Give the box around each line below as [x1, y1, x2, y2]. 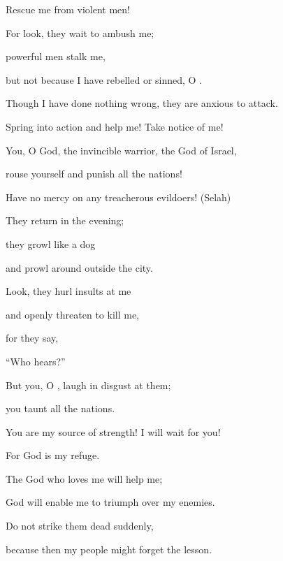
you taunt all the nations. [6, 401, 115, 416]
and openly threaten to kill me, [6, 307, 140, 321]
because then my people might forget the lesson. [6, 541, 212, 556]
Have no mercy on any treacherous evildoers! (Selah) [6, 189, 231, 204]
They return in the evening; [6, 213, 124, 228]
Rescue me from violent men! [6, 2, 130, 16]
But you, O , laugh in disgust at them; [6, 377, 171, 392]
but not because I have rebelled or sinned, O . [6, 72, 203, 87]
